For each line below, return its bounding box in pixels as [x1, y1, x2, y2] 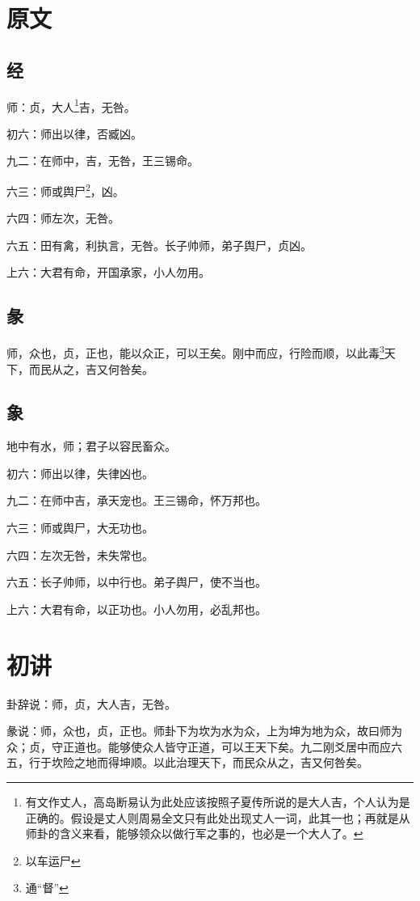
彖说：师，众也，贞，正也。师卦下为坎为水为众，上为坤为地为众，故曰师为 [6, 722, 402, 739]
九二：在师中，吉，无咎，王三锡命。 [6, 152, 199, 169]
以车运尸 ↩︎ [25, 852, 81, 869]
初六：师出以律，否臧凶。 [6, 125, 142, 142]
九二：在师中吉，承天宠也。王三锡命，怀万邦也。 [6, 492, 267, 509]
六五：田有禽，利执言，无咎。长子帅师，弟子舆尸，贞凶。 [6, 236, 312, 253]
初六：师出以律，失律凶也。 [6, 464, 153, 481]
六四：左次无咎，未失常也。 [6, 546, 153, 563]
